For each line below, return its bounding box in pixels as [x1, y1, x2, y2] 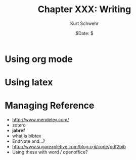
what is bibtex [12, 133, 41, 139]
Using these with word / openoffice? [12, 149, 88, 155]
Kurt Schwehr [70, 20, 99, 26]
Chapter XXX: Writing [37, 4, 131, 15]
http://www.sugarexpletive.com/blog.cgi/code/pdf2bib [12, 144, 126, 150]
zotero [12, 122, 26, 128]
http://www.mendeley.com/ [12, 117, 69, 123]
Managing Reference [5, 100, 95, 111]
